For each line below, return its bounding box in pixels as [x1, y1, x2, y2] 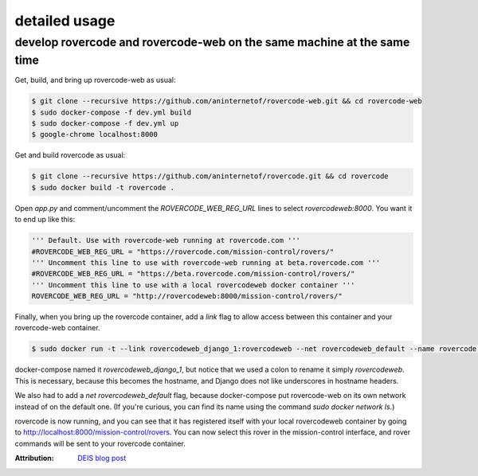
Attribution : [14, 454, 55, 463]
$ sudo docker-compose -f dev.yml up [31, 119, 179, 127]
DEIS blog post [77, 454, 127, 463]
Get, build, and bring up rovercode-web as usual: [14, 76, 176, 85]
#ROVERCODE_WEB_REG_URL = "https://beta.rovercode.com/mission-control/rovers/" [31, 269, 355, 279]
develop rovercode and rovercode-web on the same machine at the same [14, 35, 410, 49]
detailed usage [14, 12, 116, 29]
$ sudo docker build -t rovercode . [31, 183, 175, 192]
